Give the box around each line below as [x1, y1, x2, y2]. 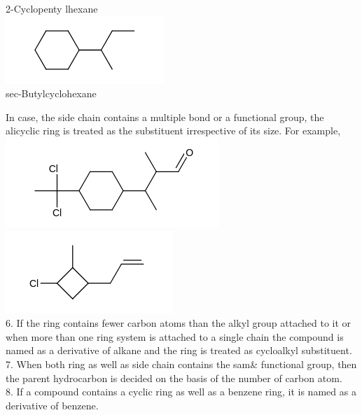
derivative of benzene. [6, 398, 99, 412]
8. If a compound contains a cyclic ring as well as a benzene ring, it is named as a [6, 384, 356, 399]
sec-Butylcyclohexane [6, 86, 97, 101]
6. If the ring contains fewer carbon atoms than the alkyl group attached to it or [6, 316, 351, 330]
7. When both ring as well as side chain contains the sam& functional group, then [6, 356, 357, 371]
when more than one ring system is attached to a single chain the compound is [6, 329, 344, 344]
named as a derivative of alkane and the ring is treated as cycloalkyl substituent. [6, 343, 352, 358]
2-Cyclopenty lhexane [6, 1, 98, 15]
